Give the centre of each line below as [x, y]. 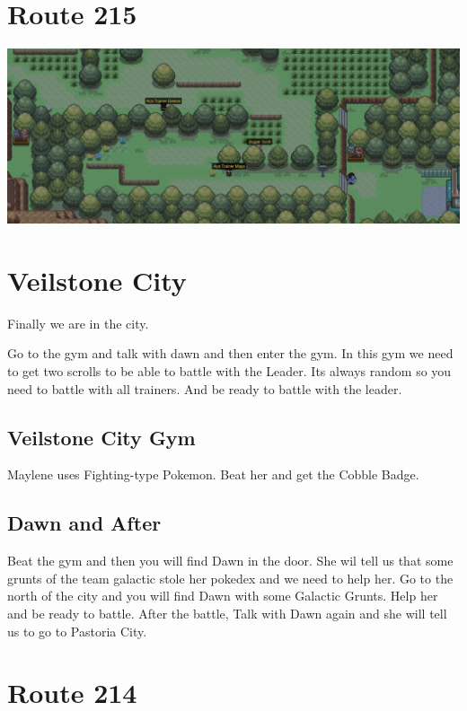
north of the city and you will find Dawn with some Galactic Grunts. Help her [223, 596]
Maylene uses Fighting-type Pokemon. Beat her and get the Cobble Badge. [213, 474]
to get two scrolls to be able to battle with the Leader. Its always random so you [229, 370]
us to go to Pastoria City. [77, 631]
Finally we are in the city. [78, 323]
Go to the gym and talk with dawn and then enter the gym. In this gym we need [230, 353]
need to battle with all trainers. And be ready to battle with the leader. [205, 388]
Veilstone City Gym [101, 437]
